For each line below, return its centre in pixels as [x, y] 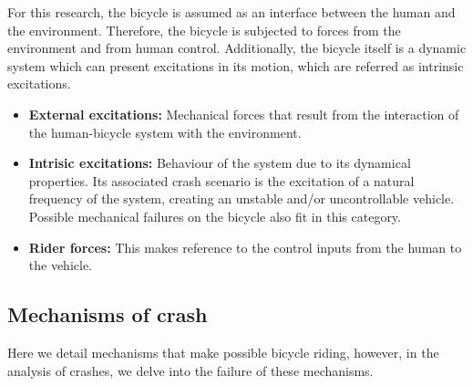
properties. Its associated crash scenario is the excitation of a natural [221, 180]
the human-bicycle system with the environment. [165, 132]
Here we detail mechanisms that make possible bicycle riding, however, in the [223, 352]
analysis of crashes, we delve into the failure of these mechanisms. [190, 370]
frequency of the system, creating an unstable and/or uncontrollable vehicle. [242, 198]
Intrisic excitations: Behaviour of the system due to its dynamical [220, 163]
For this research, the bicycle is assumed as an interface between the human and [231, 12]
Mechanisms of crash [108, 314]
